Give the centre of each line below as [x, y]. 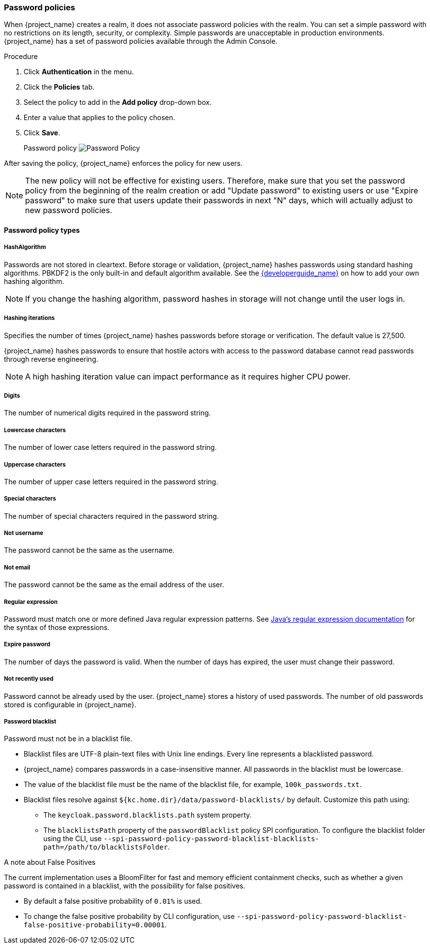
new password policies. [69, 210]
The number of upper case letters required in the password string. [111, 481]
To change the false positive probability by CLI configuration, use [129, 916]
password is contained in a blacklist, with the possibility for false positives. [125, 886]
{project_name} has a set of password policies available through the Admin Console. [141, 41]
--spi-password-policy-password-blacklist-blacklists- [211, 839]
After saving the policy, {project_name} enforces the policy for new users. [123, 163]
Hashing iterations [30, 318]
